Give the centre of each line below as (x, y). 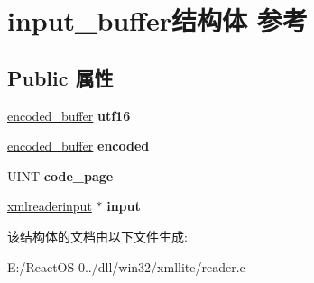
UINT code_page (60, 175)
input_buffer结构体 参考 (157, 20)
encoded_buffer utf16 (69, 115)
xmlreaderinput (50, 206)
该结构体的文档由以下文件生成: (97, 236)
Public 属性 (60, 77)
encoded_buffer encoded (78, 146)
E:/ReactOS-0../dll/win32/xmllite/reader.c (126, 266)
